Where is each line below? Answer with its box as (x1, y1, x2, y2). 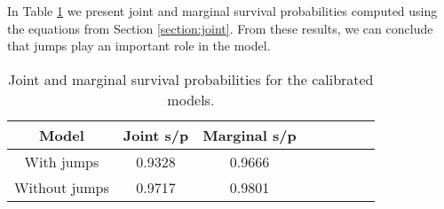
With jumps (24, 151, 99, 172)
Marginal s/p (202, 124, 297, 145)
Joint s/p (123, 124, 189, 145)
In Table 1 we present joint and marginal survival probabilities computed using (7, 2, 438, 19)
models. (167, 89, 215, 110)
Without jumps (14, 176, 109, 197)
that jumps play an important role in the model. (7, 36, 271, 55)
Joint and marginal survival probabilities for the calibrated (8, 68, 374, 89)
